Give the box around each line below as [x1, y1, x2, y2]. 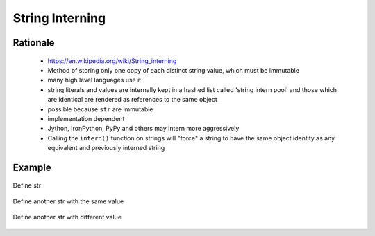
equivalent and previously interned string [47, 144, 165, 152]
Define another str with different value [12, 213, 122, 221]
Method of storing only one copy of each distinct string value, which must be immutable [47, 66, 300, 74]
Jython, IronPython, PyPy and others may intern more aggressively [47, 125, 240, 133]
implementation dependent [47, 114, 125, 122]
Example [12, 161, 51, 173]
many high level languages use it [47, 76, 142, 84]
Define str [12, 181, 42, 190]
